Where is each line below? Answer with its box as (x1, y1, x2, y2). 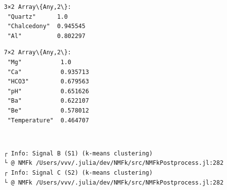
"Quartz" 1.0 (7, 13, 68, 20)
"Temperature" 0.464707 (7, 116, 89, 124)
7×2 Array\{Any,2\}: (4, 49, 72, 56)
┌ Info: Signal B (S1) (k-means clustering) (4, 150, 153, 157)
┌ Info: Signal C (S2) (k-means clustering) (4, 169, 153, 176)
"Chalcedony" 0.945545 (7, 23, 86, 30)
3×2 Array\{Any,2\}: (4, 3, 72, 10)
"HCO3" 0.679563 (7, 78, 89, 85)
